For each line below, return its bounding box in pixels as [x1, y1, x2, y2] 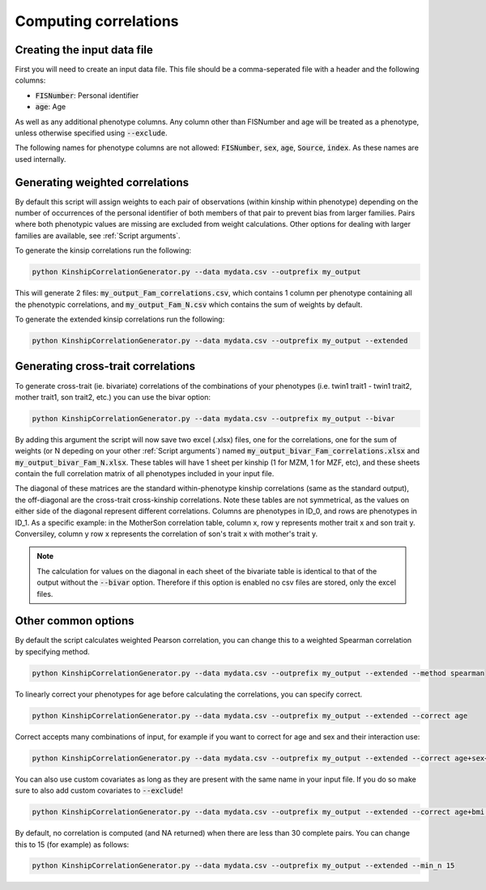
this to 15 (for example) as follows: [15, 839, 130, 850]
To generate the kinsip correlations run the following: [15, 245, 192, 255]
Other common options [15, 614, 134, 628]
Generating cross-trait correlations [15, 360, 196, 373]
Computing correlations [15, 12, 179, 30]
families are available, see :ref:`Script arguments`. [15, 231, 181, 241]
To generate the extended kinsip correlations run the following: [15, 314, 225, 324]
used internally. [15, 154, 66, 164]
